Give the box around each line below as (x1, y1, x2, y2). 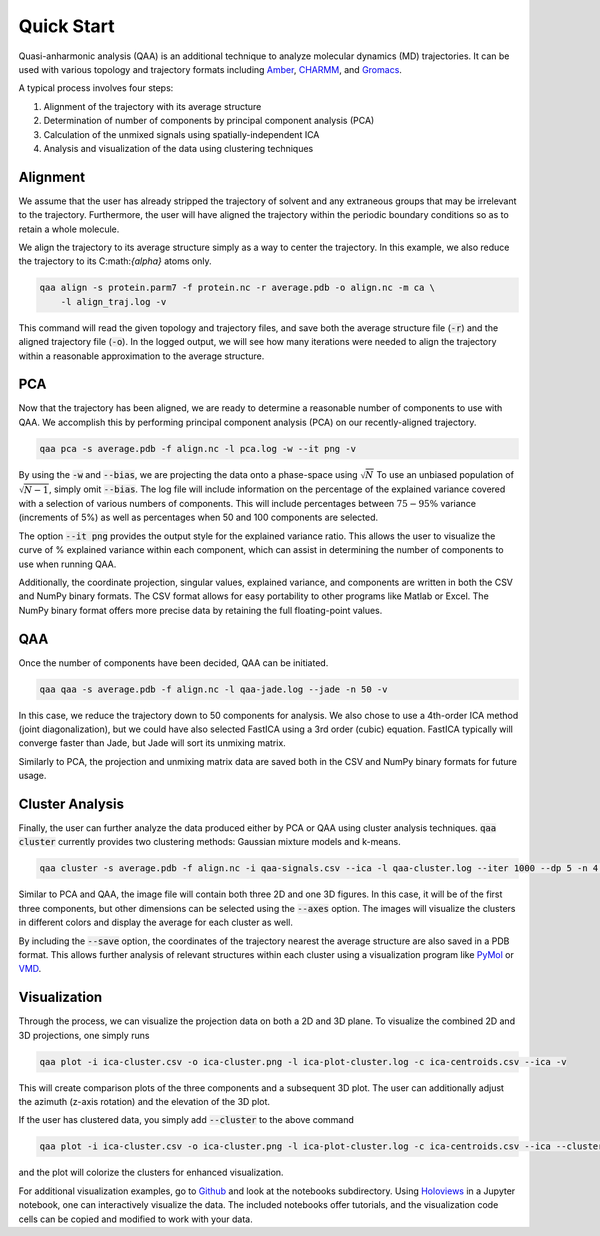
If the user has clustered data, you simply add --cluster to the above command (18, 1114, 355, 1126)
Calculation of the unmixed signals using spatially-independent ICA (43, 128, 320, 140)
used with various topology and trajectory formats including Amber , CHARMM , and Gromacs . (18, 63, 402, 75)
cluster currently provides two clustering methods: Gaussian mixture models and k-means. (18, 836, 402, 848)
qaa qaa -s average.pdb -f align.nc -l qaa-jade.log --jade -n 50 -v (39, 683, 388, 695)
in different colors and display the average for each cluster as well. (18, 916, 294, 929)
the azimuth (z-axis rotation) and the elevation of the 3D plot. (18, 1096, 270, 1107)
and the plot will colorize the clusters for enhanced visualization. (18, 1166, 284, 1179)
